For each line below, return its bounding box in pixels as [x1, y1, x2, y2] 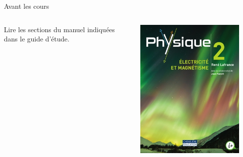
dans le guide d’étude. [4, 34, 69, 44]
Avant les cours [4, 1, 49, 11]
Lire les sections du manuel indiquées [4, 24, 115, 34]
